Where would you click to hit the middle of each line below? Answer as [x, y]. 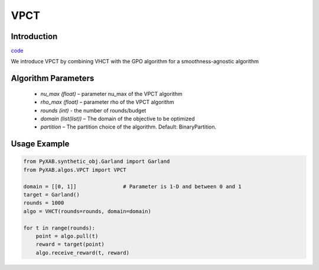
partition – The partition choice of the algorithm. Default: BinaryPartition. [128, 127]
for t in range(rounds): [59, 228]
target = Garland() [51, 195]
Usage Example [40, 144]
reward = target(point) [70, 245]
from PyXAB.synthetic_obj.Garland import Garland [97, 162]
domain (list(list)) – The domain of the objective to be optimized [118, 119]
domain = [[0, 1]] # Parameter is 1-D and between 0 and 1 [132, 186]
